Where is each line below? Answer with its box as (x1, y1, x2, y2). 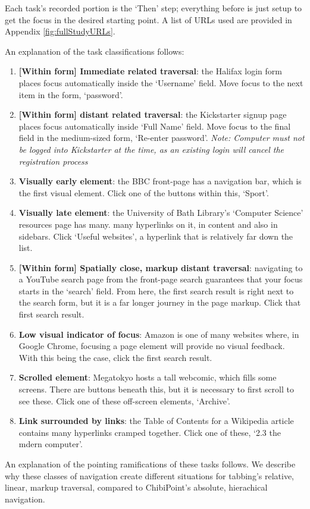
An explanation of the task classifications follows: (5, 45, 184, 57)
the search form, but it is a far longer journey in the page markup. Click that (18, 296, 301, 309)
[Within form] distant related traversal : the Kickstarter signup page (18, 108, 287, 121)
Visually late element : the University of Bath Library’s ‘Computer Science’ (18, 206, 303, 219)
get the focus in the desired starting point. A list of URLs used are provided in (5, 13, 292, 26)
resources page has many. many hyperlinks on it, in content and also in (18, 218, 278, 230)
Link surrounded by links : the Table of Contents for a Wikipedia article (18, 414, 294, 427)
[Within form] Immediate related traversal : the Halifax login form (18, 65, 282, 77)
